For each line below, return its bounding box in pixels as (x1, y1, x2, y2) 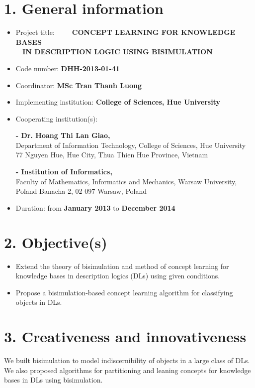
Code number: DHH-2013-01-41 (15, 63, 120, 73)
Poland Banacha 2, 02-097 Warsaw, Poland (15, 186, 147, 196)
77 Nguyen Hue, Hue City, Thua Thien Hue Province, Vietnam (15, 149, 208, 160)
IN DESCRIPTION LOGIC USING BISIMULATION (22, 46, 213, 57)
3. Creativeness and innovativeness (4, 326, 247, 347)
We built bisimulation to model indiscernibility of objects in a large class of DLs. (4, 355, 250, 366)
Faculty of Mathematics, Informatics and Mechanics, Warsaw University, (15, 176, 237, 186)
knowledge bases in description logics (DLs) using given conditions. (15, 270, 220, 281)
